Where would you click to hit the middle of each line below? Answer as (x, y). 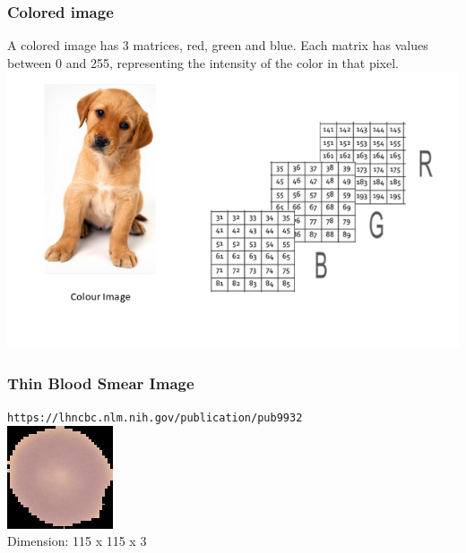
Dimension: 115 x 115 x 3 (77, 541)
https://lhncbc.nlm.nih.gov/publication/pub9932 (155, 418)
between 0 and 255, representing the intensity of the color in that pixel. (203, 62)
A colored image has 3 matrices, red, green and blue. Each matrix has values (218, 45)
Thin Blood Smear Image (101, 383)
